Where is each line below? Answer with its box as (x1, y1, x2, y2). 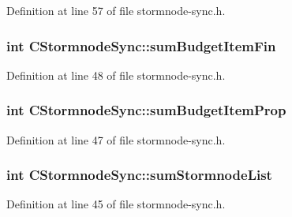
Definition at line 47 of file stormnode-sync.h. (6, 131, 226, 148)
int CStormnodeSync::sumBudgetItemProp (6, 100, 286, 120)
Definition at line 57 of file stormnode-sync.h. (6, 2, 226, 18)
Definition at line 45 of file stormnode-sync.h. (6, 196, 226, 212)
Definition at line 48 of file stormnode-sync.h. (6, 66, 226, 83)
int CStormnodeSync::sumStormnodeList (6, 165, 272, 185)
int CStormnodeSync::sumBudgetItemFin (6, 36, 276, 55)
